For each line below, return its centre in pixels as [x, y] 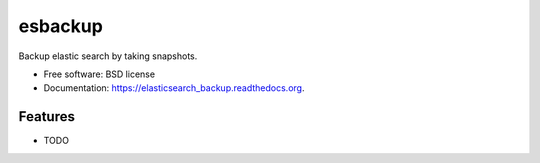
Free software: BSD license [99, 74]
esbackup [61, 26]
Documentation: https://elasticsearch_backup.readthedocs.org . [174, 88]
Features [46, 116]
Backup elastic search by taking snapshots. [108, 56]
